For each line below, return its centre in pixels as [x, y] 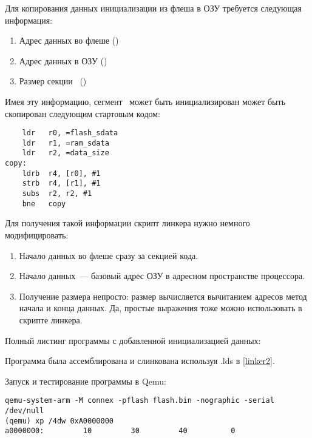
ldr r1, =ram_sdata [66, 143]
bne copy [44, 204]
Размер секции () [53, 81]
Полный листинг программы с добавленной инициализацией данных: [133, 340]
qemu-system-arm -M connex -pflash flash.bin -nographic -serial [140, 401]
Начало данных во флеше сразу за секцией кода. [109, 255]
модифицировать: [37, 235]
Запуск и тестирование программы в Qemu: [86, 381]
